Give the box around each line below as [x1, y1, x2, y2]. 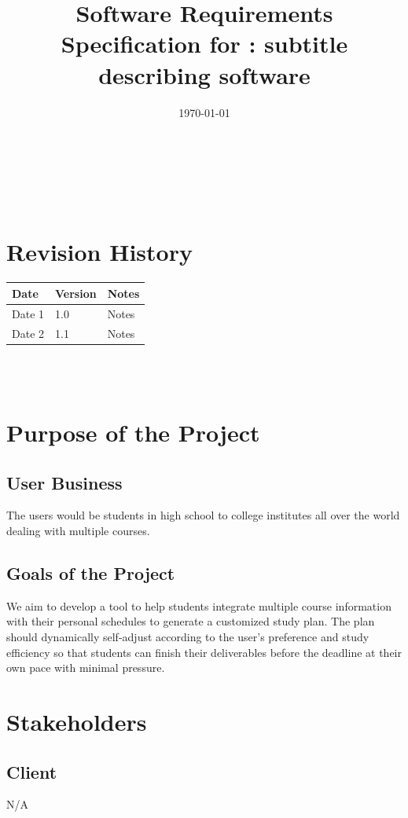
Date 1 [12, 305, 45, 321]
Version [55, 284, 97, 301]
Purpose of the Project [6, 416, 260, 449]
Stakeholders [6, 706, 147, 737]
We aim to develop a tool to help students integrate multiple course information [6, 597, 391, 614]
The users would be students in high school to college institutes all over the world [6, 507, 400, 523]
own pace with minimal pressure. [6, 659, 165, 676]
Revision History [6, 236, 193, 268]
